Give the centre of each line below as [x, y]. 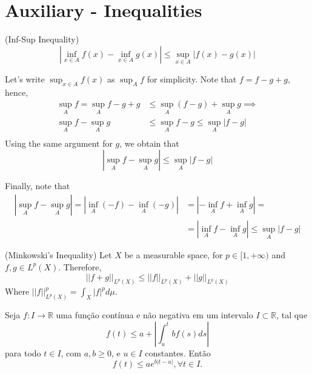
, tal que [292, 315]
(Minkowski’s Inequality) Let [58, 255]
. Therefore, [80, 266]
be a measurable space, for [174, 255]
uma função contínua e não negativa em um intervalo [154, 315]
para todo [23, 352]
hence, [17, 92]
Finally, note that [38, 186]
